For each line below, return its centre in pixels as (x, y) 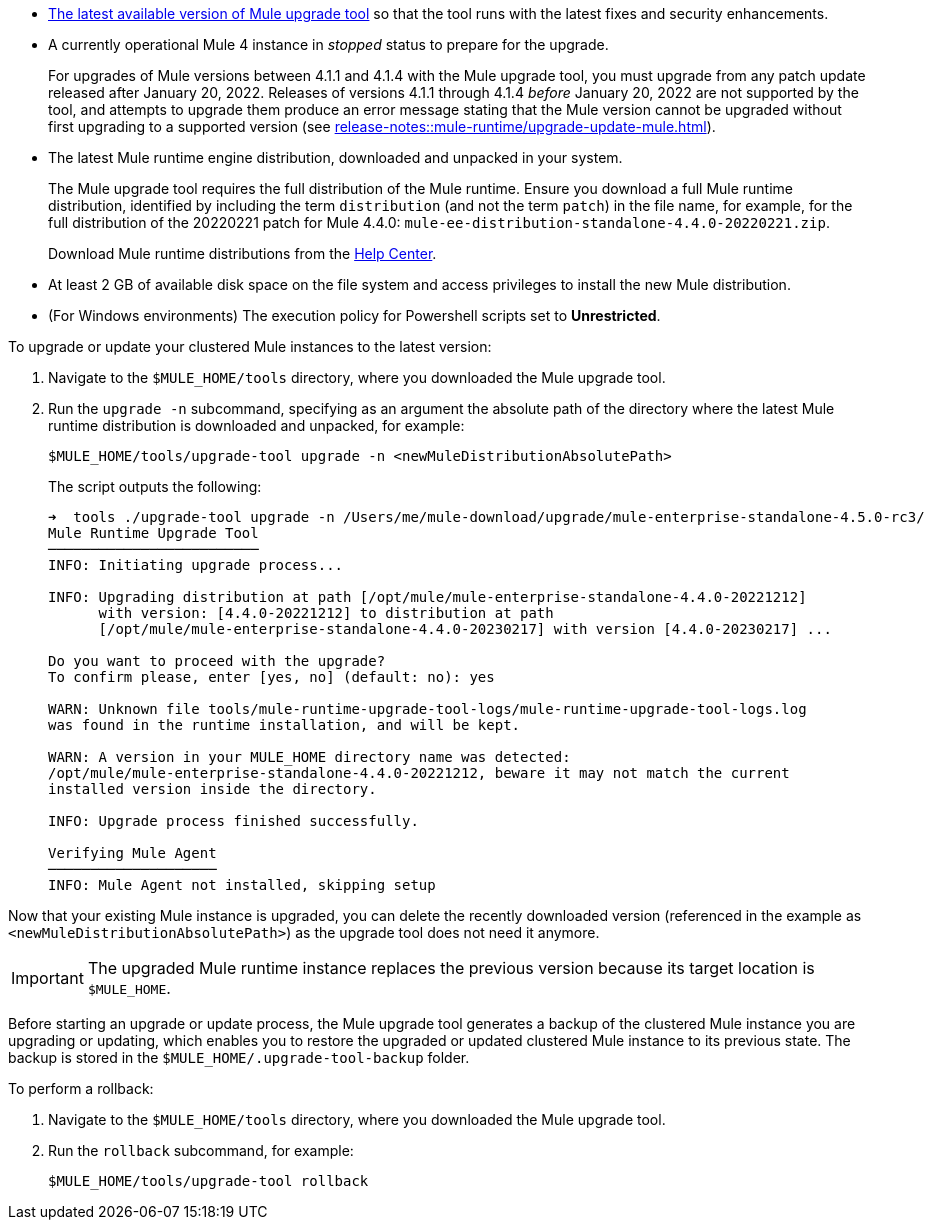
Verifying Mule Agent (132, 853)
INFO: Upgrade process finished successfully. (233, 821)
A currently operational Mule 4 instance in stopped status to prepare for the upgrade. (328, 44)
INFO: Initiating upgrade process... (196, 565)
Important (47, 978)
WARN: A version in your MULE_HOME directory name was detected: (309, 757)
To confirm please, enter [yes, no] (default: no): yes (271, 677)
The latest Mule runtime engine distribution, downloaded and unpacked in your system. (335, 157)
